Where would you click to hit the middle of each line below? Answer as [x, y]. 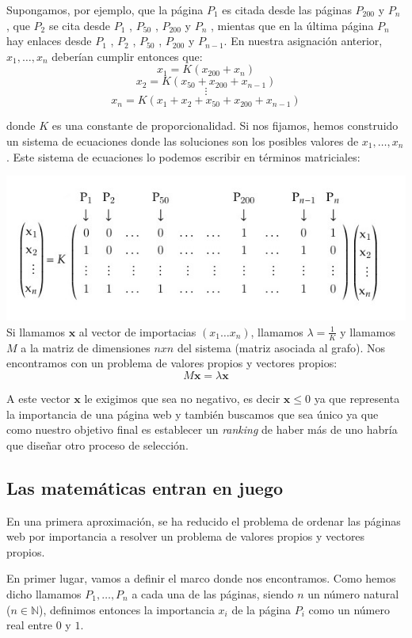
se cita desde [80, 25]
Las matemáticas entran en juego [145, 487]
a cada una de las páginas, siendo [213, 593]
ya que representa [357, 398]
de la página [261, 609]
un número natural [353, 593]
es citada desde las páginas [287, 9]
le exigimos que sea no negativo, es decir [182, 398]
